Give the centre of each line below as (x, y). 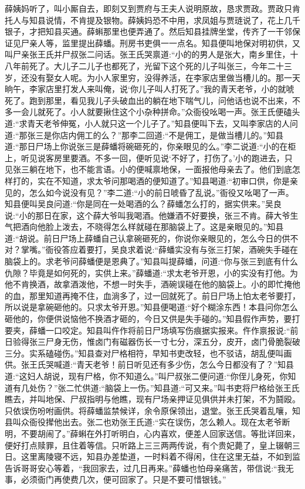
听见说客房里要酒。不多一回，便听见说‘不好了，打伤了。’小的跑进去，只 (157, 157)
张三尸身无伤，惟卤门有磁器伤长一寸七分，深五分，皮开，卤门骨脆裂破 (165, 342)
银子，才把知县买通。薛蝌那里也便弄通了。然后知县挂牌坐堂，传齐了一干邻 (148, 31)
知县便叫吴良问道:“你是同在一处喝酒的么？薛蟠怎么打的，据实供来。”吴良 (143, 204)
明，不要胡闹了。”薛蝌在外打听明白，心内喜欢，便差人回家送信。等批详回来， (152, 433)
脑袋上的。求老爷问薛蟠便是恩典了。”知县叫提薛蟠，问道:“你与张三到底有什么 (152, 261)
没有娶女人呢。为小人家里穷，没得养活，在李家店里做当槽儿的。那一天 (165, 77)
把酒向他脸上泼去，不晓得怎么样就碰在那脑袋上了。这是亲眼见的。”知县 (148, 227)
